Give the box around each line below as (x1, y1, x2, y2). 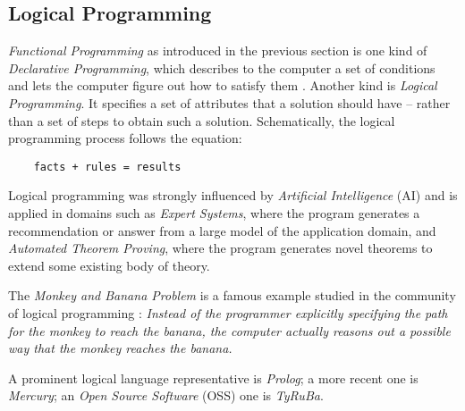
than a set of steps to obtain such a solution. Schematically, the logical (8, 111, 395, 130)
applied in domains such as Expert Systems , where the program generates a (8, 204, 420, 222)
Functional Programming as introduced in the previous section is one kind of (8, 41, 427, 60)
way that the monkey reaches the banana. (8, 339, 232, 357)
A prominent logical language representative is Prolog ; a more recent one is (8, 368, 418, 387)
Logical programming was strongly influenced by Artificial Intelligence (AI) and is (8, 186, 458, 205)
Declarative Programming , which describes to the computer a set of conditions (8, 58, 435, 77)
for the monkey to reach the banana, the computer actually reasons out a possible (8, 321, 451, 340)
